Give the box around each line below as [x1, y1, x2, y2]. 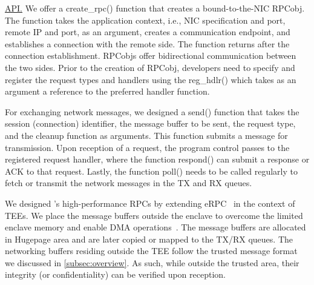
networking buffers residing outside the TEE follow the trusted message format [5, 244, 298, 257]
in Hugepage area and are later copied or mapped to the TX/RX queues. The [5, 232, 293, 245]
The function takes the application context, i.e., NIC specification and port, [5, 13, 286, 26]
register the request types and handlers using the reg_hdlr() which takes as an [5, 73, 296, 85]
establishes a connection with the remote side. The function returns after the [5, 37, 290, 50]
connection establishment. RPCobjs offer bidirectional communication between [5, 49, 296, 62]
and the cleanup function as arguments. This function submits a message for [5, 129, 288, 141]
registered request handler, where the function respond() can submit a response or [5, 153, 310, 166]
